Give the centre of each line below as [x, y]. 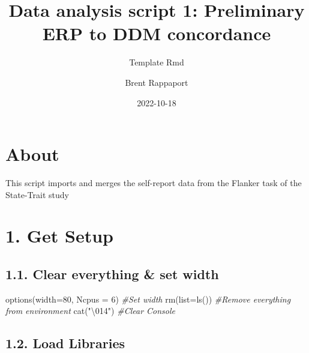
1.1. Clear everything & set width [112, 273]
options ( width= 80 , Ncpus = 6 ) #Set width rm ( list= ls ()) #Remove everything [148, 299]
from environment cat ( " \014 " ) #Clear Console [90, 311]
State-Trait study [37, 194]
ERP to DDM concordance [157, 33]
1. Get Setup [60, 236]
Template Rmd [157, 62]
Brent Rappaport [157, 82]
